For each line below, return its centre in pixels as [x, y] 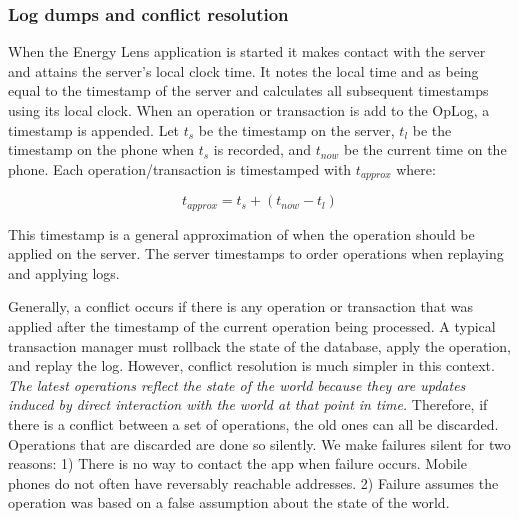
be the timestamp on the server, [296, 129]
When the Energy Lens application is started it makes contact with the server [247, 51]
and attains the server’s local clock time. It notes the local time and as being [243, 70]
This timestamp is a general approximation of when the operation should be [241, 233]
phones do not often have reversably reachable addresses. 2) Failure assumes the [253, 482]
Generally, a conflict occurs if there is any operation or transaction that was [240, 306]
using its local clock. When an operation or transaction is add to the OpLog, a [249, 110]
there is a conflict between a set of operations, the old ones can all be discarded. [253, 424]
